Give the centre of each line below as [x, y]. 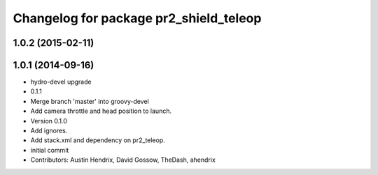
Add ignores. [49, 131]
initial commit [50, 150]
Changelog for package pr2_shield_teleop [137, 18]
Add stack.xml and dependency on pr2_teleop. [98, 140]
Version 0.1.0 [49, 121]
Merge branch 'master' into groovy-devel [90, 101]
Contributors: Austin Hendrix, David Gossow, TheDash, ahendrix [123, 160]
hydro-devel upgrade [61, 82]
